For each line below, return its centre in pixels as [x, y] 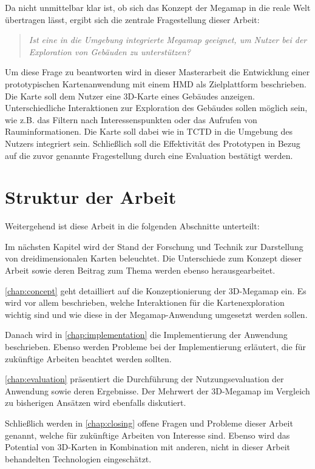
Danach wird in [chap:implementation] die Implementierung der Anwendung [146, 335]
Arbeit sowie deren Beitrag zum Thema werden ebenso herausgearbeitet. [140, 270]
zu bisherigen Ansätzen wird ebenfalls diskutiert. [96, 403]
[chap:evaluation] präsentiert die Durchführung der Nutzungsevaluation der [144, 379]
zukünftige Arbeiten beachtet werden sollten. [88, 358]
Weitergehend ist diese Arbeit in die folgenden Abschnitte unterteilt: [132, 226]
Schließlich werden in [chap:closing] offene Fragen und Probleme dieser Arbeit [149, 423]
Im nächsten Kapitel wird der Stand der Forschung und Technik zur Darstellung [154, 246]
